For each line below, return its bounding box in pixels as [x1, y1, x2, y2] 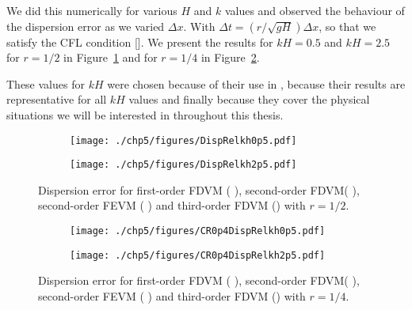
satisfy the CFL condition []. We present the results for [6, 33, 273, 50]
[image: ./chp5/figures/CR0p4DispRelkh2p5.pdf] [70, 249, 326, 261]
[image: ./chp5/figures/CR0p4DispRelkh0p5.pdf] [70, 225, 326, 237]
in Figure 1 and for [63, 49, 158, 66]
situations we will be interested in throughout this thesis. [6, 106, 284, 123]
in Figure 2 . [200, 49, 260, 66]
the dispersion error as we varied [6, 17, 165, 34]
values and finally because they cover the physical [128, 91, 370, 108]
